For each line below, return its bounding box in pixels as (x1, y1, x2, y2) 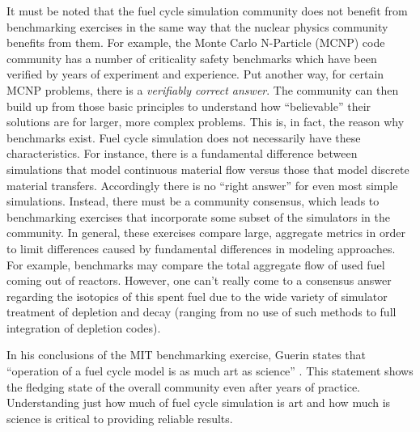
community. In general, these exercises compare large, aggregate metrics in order (6, 224, 405, 241)
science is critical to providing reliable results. (6, 409, 233, 426)
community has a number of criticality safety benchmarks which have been (6, 49, 377, 66)
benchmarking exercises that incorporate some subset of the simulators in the (6, 208, 390, 225)
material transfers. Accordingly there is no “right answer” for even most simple (6, 176, 398, 193)
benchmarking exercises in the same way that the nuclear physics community (6, 18, 388, 35)
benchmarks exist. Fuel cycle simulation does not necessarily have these (6, 129, 361, 146)
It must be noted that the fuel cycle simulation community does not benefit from (6, 2, 408, 19)
